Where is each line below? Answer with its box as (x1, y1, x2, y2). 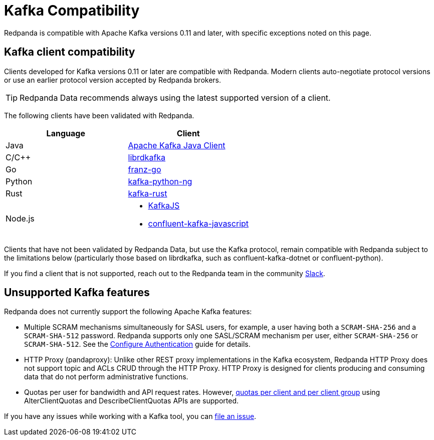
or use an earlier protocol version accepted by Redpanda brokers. (4, 75, 222, 84)
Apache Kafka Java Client (128, 140, 226, 150)
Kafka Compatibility (4, 2, 140, 19)
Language (46, 128, 85, 138)
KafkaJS (148, 200, 180, 210)
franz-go (128, 164, 161, 174)
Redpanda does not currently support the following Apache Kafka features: (4, 307, 252, 316)
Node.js (6, 213, 35, 224)
